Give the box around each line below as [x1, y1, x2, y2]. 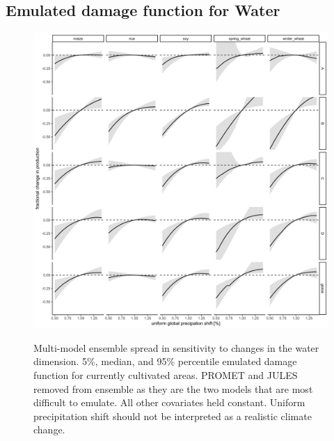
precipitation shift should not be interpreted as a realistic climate [33, 408, 312, 423]
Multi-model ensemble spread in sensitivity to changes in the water [33, 340, 319, 355]
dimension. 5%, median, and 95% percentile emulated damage [33, 354, 297, 369]
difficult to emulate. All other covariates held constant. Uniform [33, 395, 305, 410]
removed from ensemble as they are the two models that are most [33, 381, 313, 396]
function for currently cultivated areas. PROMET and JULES [33, 367, 298, 382]
